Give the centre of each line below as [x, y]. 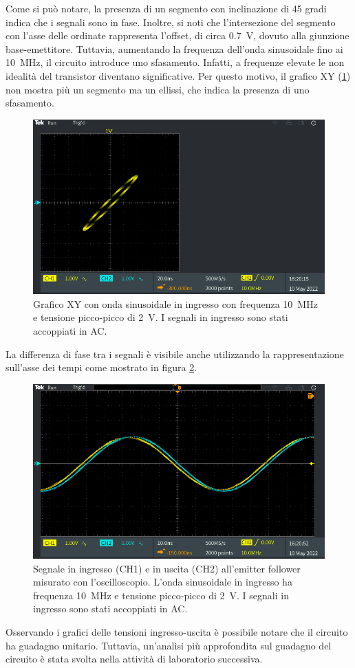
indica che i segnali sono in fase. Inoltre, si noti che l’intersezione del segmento [171, 22]
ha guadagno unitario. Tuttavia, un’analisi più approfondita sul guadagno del [169, 645]
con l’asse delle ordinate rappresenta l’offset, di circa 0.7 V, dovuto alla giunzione [177, 35]
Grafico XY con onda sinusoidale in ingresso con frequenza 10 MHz [175, 303]
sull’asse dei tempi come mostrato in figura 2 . [101, 367]
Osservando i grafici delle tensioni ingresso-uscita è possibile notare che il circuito [177, 632]
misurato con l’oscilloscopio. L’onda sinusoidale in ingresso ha [163, 582]
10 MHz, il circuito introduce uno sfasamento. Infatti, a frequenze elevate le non [175, 62]
